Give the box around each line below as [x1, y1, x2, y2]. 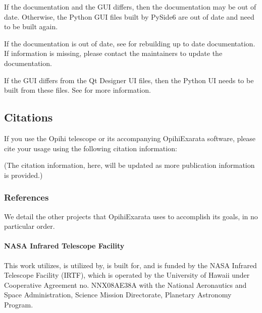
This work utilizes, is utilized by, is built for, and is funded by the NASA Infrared [4, 260, 257, 270]
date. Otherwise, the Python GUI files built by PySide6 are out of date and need [4, 11, 254, 22]
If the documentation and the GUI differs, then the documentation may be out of [4, 2, 256, 12]
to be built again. [4, 21, 58, 32]
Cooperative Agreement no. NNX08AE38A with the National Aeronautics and [4, 279, 247, 290]
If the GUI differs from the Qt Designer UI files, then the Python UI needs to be [4, 75, 254, 85]
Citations [4, 109, 53, 125]
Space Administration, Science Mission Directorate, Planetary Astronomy [4, 289, 232, 300]
